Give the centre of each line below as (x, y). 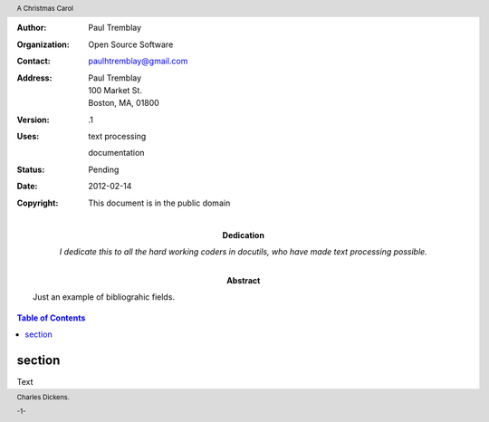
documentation (116, 153)
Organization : (43, 44)
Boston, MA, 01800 (124, 103)
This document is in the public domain (159, 203)
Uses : (28, 137)
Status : (31, 169)
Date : (27, 187)
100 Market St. (115, 90)
